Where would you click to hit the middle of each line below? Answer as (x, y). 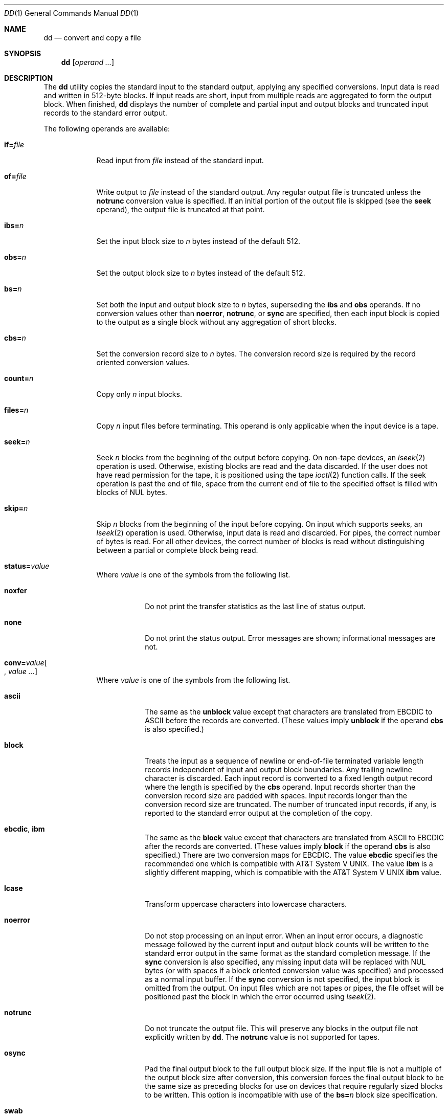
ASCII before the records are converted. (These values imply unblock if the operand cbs (294, 720)
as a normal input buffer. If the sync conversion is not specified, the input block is (282, 979)
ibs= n (14, 225)
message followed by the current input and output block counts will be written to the (287, 944)
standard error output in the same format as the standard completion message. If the (288, 953)
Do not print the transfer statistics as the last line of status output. (255, 606)
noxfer (16, 590)
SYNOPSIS (23, 53)
